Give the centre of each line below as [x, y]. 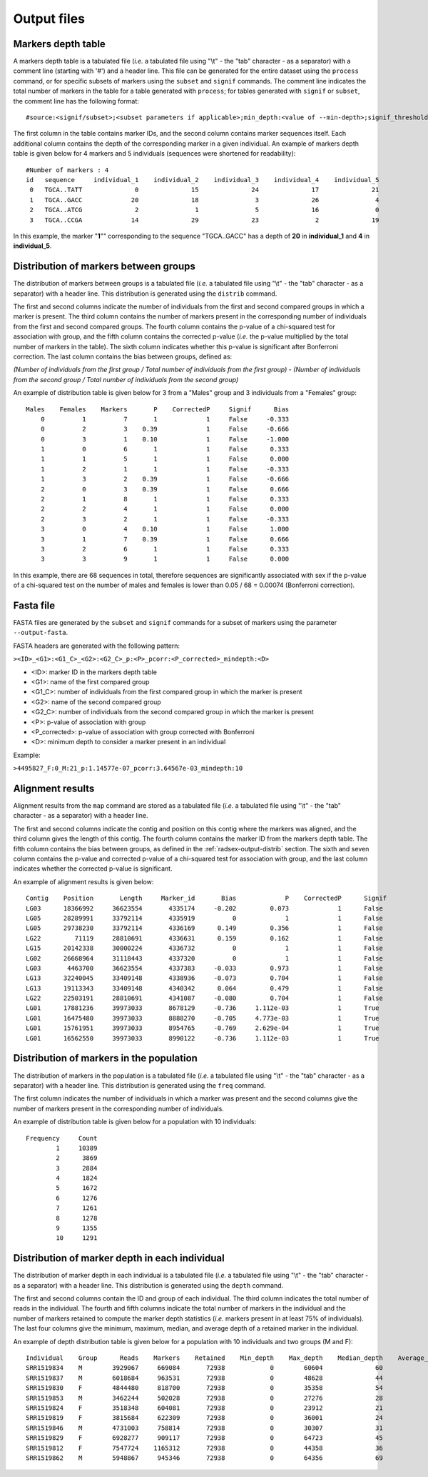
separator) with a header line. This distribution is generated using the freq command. [139, 1085]
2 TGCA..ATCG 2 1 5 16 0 [204, 210]
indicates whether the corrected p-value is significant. [93, 868]
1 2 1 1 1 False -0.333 [165, 469]
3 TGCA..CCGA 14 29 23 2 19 [204, 220]
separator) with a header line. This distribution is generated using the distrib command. [145, 294]
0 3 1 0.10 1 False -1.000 [165, 439]
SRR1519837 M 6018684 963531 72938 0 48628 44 [204, 1378]
